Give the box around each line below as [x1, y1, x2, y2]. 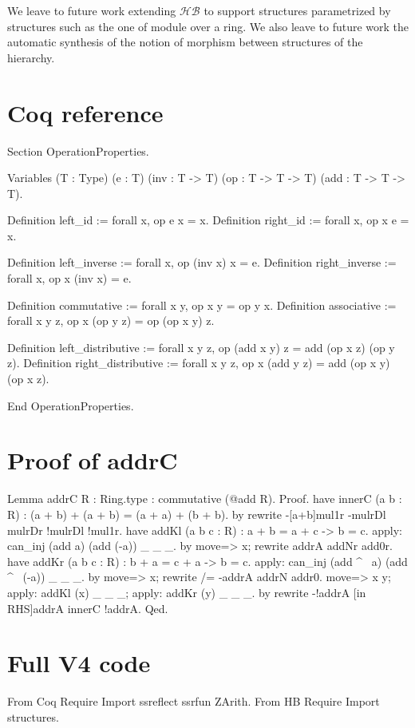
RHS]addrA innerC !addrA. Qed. [7, 599, 168, 616]
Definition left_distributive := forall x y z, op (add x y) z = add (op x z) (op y [7, 338, 395, 355]
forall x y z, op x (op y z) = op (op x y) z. [7, 312, 215, 329]
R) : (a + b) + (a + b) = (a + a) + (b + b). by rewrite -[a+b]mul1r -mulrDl [7, 505, 386, 522]
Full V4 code [7, 647, 151, 679]
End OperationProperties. [7, 397, 134, 413]
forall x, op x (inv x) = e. [7, 270, 132, 287]
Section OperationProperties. [7, 142, 149, 159]
